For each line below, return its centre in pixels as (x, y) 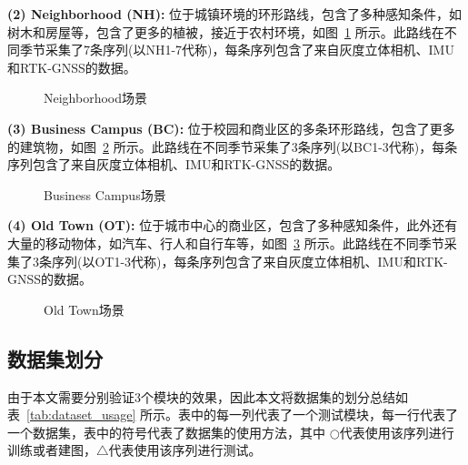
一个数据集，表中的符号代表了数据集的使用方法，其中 (166, 432)
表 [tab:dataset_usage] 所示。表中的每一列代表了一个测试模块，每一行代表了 (233, 414)
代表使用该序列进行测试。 (185, 450)
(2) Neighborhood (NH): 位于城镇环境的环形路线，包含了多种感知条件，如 (235, 14)
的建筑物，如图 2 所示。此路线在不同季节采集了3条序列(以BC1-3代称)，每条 (233, 146)
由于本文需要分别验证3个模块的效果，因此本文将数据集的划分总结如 (208, 396)
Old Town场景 (84, 309)
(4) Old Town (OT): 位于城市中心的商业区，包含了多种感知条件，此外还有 (233, 225)
